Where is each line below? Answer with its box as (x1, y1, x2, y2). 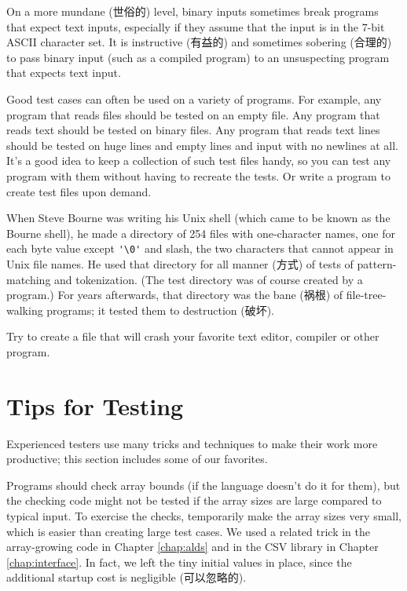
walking (6, 301, 43, 318)
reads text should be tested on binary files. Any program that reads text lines (6, 122, 380, 138)
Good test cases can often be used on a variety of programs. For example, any (6, 90, 382, 107)
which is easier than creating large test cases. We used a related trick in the (6, 523, 370, 539)
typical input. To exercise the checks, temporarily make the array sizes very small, (6, 508, 402, 524)
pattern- (357, 255, 397, 272)
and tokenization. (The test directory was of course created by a (54, 271, 363, 287)
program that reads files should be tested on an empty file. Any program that (6, 106, 380, 122)
